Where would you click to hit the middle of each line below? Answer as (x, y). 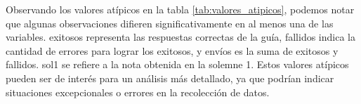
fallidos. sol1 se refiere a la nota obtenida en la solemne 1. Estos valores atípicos (177, 64)
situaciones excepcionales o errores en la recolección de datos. (138, 92)
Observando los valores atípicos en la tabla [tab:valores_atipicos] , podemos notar (180, 9)
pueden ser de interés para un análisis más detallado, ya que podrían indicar (170, 78)
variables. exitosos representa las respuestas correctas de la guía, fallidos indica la (180, 37)
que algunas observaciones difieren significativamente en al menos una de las (170, 23)
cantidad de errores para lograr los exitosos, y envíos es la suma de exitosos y (172, 50)
